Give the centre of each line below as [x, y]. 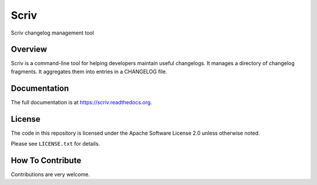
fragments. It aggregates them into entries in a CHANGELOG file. [89, 71]
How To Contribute [46, 160]
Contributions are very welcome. [50, 174]
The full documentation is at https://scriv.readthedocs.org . [82, 102]
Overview [29, 49]
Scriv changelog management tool [52, 33]
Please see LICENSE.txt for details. [55, 144]
